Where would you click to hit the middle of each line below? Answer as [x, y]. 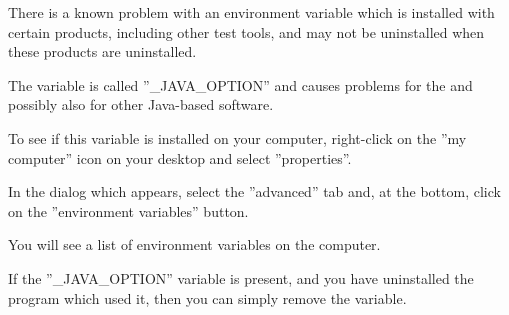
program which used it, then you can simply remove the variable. [207, 297]
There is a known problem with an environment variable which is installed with [251, 12]
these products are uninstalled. [102, 51]
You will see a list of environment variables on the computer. [194, 244]
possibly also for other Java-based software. [141, 104]
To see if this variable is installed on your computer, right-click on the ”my [237, 137]
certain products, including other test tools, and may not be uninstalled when [246, 31]
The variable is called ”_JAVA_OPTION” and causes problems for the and [240, 84]
